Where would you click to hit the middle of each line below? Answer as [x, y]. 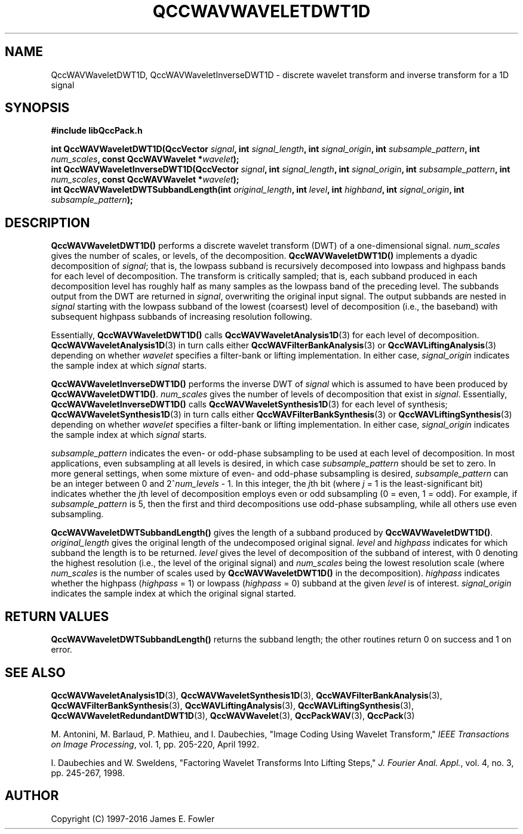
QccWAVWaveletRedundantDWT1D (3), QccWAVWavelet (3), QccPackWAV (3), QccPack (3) [233, 715]
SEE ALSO [35, 672]
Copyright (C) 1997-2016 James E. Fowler [133, 818]
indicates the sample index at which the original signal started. [173, 594]
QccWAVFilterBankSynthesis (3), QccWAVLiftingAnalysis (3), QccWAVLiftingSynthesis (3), [232, 705]
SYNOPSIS [37, 108]
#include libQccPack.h [97, 131]
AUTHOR [32, 796]
